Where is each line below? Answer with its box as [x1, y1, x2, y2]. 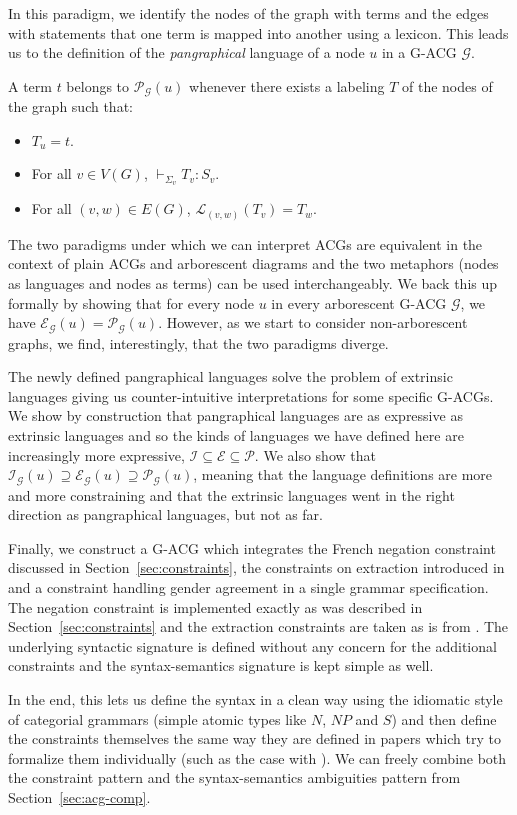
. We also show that [254, 444, 376, 465]
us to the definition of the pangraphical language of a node [8, 42, 365, 63]
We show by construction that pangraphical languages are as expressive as [8, 405, 463, 426]
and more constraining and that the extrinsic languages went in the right [8, 484, 455, 505]
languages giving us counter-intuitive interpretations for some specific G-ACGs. [8, 385, 494, 406]
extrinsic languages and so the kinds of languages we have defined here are [8, 425, 464, 445]
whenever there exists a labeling [189, 75, 385, 96]
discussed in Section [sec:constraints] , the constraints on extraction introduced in [8, 557, 505, 578]
